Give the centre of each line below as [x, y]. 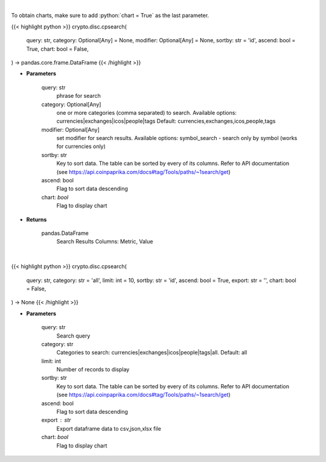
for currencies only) [81, 146]
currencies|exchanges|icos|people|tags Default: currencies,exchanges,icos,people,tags [166, 121]
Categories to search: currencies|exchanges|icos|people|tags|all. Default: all [152, 353]
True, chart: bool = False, [57, 49]
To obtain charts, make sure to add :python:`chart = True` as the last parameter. [110, 16]
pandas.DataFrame [65, 233]
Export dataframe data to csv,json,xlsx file [109, 428]
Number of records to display [93, 370]
